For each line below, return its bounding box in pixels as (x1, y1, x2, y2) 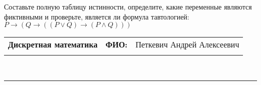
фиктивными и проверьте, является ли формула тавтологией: (4, 11, 189, 21)
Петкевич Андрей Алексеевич (135, 38, 239, 50)
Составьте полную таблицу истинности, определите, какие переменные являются (4, 1, 252, 11)
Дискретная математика (8, 38, 98, 50)
